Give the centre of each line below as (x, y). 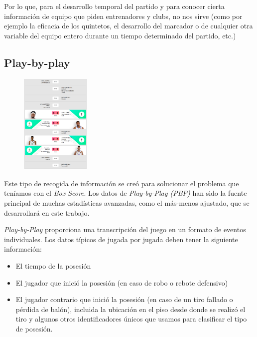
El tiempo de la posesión (53, 265)
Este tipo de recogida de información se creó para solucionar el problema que (122, 183)
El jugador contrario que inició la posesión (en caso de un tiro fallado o (124, 299)
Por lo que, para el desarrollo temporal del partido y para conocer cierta (114, 6)
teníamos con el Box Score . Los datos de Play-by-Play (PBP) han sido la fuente (126, 193)
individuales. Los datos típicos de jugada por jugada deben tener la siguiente (121, 239)
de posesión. (34, 328)
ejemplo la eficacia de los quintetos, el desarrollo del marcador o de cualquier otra (128, 26)
